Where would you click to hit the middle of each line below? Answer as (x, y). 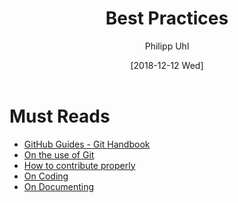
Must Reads (60, 116)
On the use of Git (59, 154)
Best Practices (167, 18)
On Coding (46, 176)
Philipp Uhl (167, 46)
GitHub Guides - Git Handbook (87, 144)
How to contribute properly (79, 165)
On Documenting (59, 186)
